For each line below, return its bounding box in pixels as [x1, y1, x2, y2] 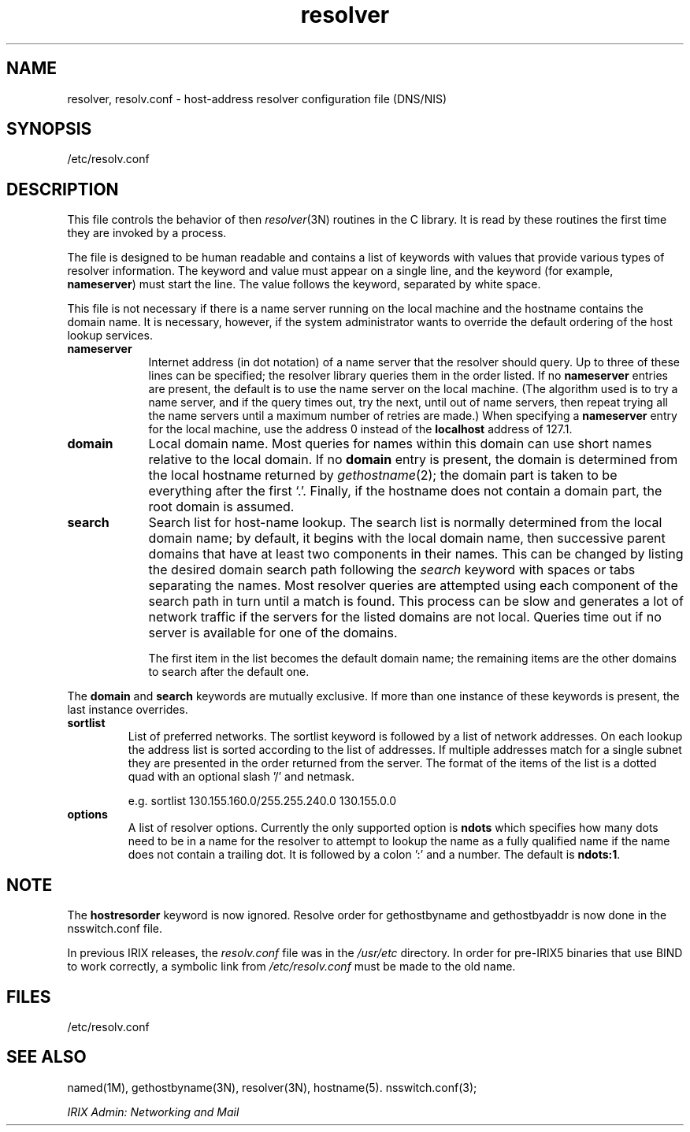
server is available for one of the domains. [148, 625, 398, 641]
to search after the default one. [148, 665, 310, 679]
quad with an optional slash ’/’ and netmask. [128, 770, 354, 784]
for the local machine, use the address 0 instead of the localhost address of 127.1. [148, 422, 573, 436]
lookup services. [67, 328, 153, 343]
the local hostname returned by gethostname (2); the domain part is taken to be [148, 467, 618, 484]
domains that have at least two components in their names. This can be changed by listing [148, 546, 684, 562]
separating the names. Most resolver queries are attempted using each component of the [148, 577, 678, 594]
